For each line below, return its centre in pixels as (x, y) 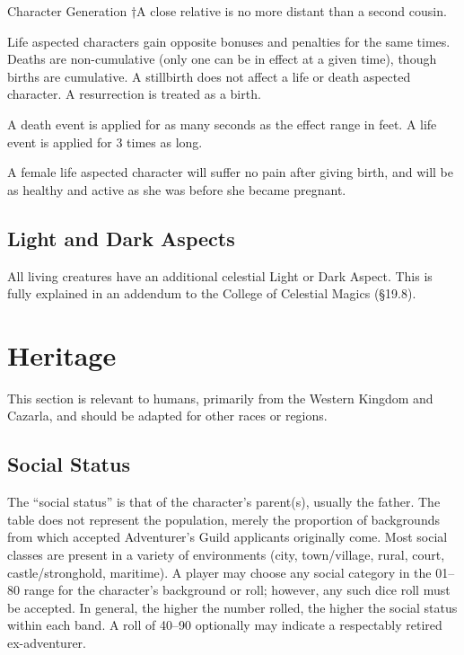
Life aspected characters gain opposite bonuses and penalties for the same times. (229, 41)
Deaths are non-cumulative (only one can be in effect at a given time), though (222, 59)
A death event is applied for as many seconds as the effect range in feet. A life (222, 124)
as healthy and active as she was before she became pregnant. (177, 189)
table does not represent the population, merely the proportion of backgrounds (223, 519)
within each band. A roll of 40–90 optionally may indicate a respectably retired (225, 625)
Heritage (62, 354)
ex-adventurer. (47, 642)
